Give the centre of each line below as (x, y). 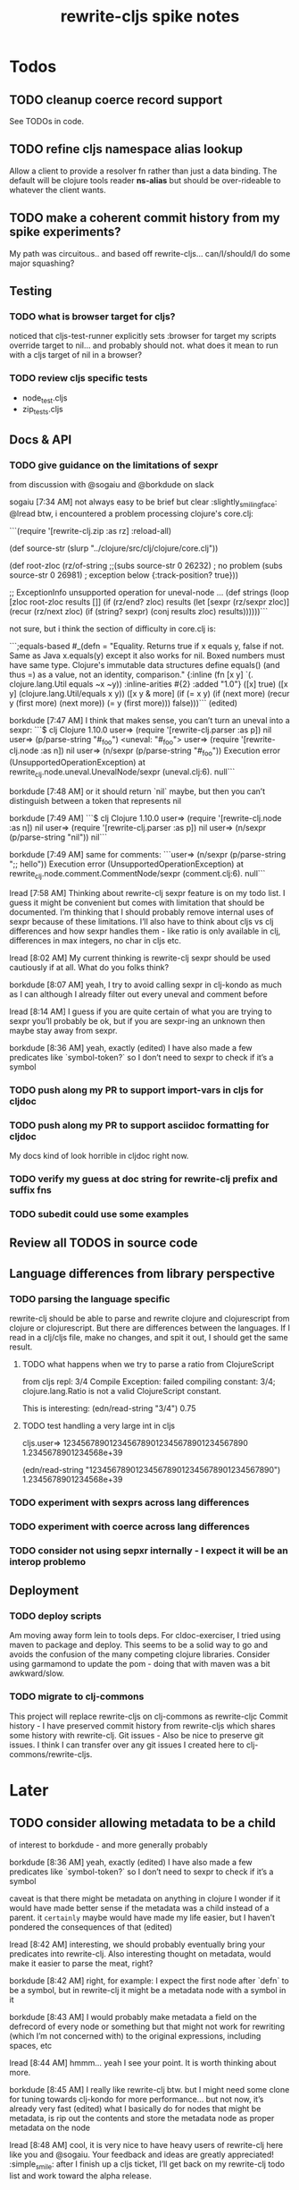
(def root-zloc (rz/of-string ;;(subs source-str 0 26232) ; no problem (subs (146, 565)
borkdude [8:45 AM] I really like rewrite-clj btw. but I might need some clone (149, 2089)
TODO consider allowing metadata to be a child (143, 1823)
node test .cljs (45, 398)
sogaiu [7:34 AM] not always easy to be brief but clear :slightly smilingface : (143, 503)
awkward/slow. (37, 1673)
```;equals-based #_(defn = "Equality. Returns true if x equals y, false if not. (147, 646)
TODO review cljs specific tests (79, 378)
